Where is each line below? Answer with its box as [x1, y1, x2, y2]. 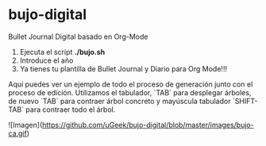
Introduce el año [19, 56, 74, 65]
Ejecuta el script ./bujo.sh [19, 47, 106, 56]
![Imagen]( [8, 120, 43, 129]
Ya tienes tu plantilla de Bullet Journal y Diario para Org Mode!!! [19, 63, 228, 73]
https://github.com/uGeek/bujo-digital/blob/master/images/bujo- [42, 120, 254, 129]
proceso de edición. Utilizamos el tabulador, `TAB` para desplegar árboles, [8, 87, 252, 97]
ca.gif [8, 129, 28, 138]
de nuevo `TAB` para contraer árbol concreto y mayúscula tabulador [8, 96, 231, 106]
